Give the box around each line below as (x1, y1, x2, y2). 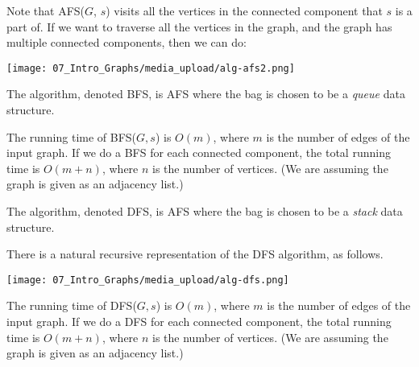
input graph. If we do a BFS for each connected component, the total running (6, 144, 391, 161)
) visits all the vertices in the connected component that (106, 2, 383, 19)
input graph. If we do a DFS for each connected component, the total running (6, 313, 392, 330)
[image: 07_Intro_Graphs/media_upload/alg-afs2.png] (6, 62, 295, 74)
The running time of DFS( (6, 297, 137, 314)
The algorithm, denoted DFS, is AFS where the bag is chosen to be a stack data (6, 203, 403, 219)
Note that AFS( (6, 2, 85, 19)
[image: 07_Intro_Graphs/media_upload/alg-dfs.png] (6, 274, 289, 286)
